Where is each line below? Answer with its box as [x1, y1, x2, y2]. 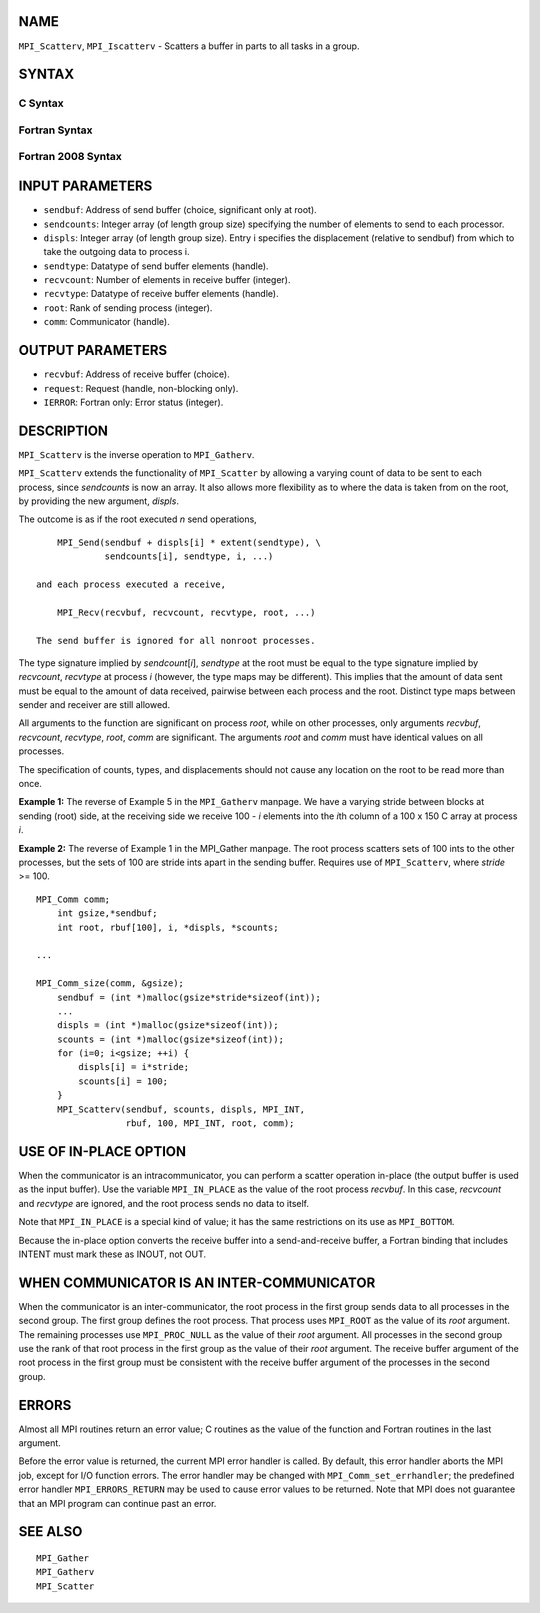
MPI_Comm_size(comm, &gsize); [36, 978, 185, 989]
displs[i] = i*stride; [78, 1061, 190, 1073]
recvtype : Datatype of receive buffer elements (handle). [43, 288, 279, 300]
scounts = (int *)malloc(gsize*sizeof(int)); [56, 1033, 285, 1045]
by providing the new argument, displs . [18, 495, 180, 507]
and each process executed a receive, [36, 578, 227, 590]
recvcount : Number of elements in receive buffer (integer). [43, 274, 291, 286]
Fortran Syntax [18, 123, 93, 137]
